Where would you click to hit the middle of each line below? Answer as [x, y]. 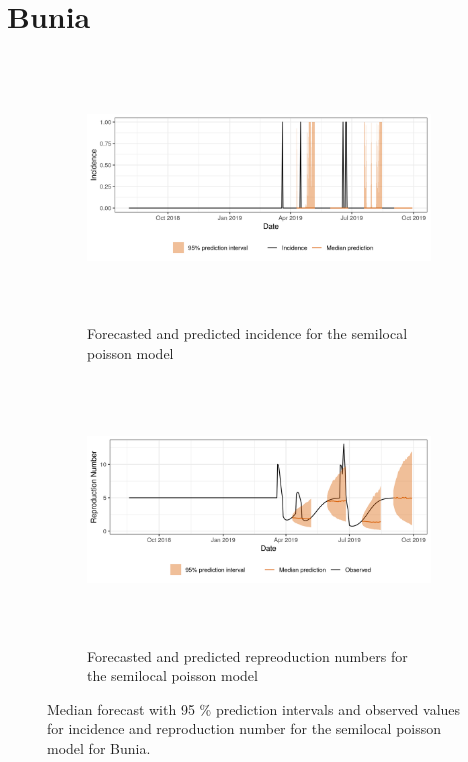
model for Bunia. [99, 748]
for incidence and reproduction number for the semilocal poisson [244, 728]
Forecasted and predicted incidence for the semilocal [247, 333]
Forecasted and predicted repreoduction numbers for [247, 655]
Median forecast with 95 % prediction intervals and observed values [254, 708]
